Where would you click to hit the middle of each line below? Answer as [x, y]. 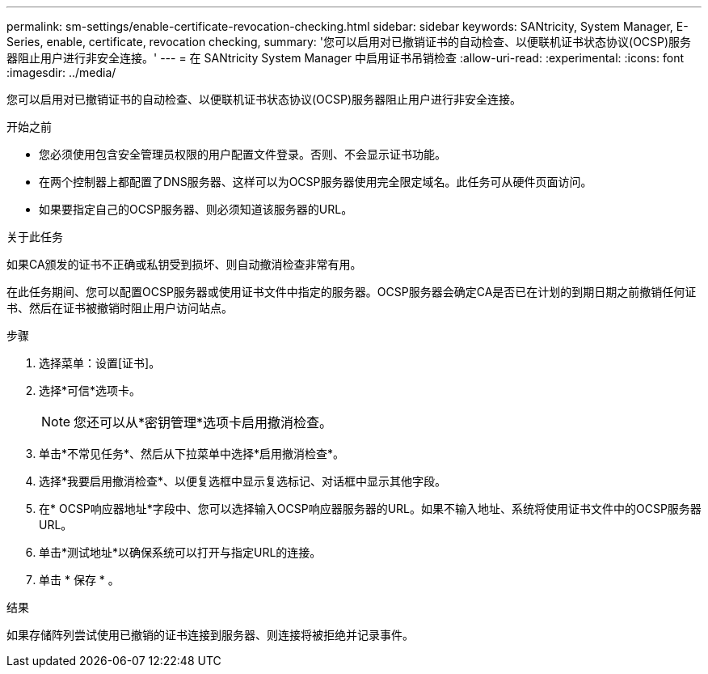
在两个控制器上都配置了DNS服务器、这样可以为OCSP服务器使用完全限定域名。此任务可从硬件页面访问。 [316, 182]
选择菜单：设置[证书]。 [100, 363]
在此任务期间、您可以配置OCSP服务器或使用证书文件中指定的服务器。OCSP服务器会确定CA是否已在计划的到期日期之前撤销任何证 [352, 292]
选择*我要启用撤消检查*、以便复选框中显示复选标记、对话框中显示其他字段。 [243, 481]
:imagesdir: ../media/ [61, 72]
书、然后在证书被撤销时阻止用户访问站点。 [120, 308]
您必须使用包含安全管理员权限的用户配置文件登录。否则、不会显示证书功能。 [242, 154]
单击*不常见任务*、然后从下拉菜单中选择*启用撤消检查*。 [192, 454]
